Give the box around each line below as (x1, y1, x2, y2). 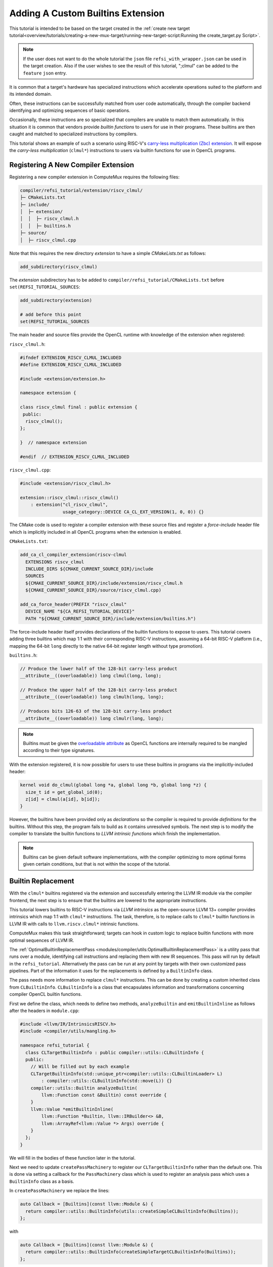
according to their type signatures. (23, 748, 95, 754)
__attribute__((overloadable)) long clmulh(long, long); (20, 694, 164, 700)
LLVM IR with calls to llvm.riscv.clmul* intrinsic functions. (9, 920, 139, 927)
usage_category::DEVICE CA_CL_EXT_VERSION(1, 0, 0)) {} (62, 509, 204, 514)
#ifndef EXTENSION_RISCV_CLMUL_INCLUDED (20, 355, 121, 360)
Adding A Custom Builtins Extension (9, 8, 165, 19)
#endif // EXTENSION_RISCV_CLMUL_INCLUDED (20, 454, 130, 460)
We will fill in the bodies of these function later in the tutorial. (9, 1154, 136, 1161)
